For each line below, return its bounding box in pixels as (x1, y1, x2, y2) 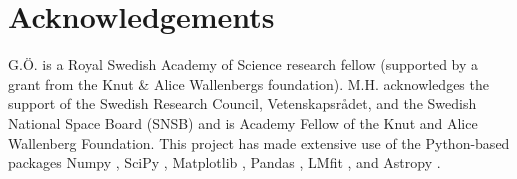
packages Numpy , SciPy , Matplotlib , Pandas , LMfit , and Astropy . (8, 152, 441, 173)
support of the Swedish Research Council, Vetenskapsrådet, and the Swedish (8, 93, 477, 114)
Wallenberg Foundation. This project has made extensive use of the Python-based (8, 132, 510, 153)
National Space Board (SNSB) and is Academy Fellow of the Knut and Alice (8, 112, 478, 133)
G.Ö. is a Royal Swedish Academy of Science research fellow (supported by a (8, 54, 479, 75)
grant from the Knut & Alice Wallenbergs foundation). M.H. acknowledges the (8, 73, 489, 94)
